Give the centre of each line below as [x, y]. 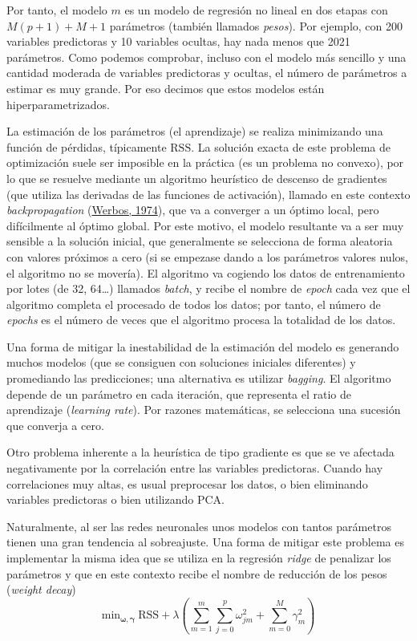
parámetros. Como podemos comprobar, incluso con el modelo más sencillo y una [206, 57]
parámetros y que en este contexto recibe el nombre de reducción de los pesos [197, 573]
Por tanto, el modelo [57, 10]
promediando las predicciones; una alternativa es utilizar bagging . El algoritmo [199, 378]
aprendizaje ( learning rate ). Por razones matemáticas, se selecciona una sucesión [204, 410]
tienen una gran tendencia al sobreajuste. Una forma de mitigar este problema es [205, 542]
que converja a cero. [55, 425]
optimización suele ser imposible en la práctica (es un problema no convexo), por [205, 162]
